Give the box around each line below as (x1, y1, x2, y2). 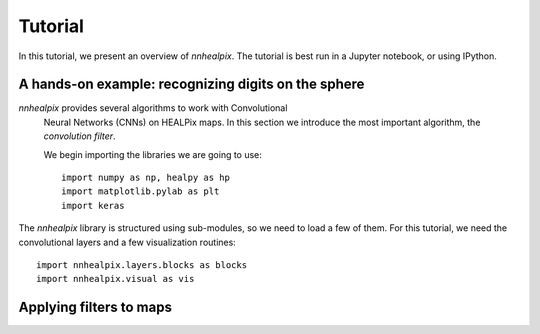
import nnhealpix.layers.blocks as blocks (36, 259, 248, 270)
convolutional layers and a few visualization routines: (18, 236, 237, 248)
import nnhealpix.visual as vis (36, 273, 195, 285)
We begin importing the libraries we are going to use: (43, 148, 262, 160)
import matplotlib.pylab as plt (61, 186, 220, 197)
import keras (61, 200, 125, 211)
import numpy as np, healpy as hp (61, 172, 230, 184)
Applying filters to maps (18, 299, 172, 316)
